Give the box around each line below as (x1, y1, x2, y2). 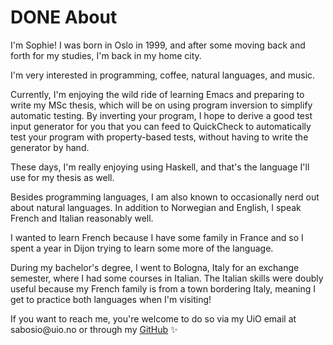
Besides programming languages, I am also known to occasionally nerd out (10, 191, 320, 203)
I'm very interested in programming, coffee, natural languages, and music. (10, 69, 316, 81)
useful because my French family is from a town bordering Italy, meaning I (10, 282, 316, 295)
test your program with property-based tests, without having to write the (10, 131, 309, 143)
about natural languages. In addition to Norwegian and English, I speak (10, 201, 302, 213)
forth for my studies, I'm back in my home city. (10, 49, 202, 61)
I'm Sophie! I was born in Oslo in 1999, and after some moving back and (10, 39, 306, 51)
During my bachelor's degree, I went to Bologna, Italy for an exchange (10, 261, 300, 273)
